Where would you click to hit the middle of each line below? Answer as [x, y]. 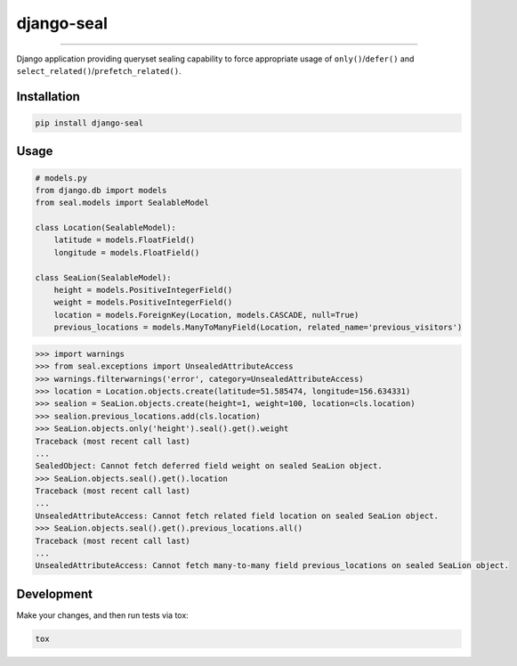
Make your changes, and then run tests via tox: [102, 615]
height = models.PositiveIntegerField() [143, 290]
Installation [48, 97]
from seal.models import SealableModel [122, 203]
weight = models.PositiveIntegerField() [143, 302]
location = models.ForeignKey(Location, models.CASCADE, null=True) [206, 315]
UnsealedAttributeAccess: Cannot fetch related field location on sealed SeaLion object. [237, 516]
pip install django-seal [89, 123]
